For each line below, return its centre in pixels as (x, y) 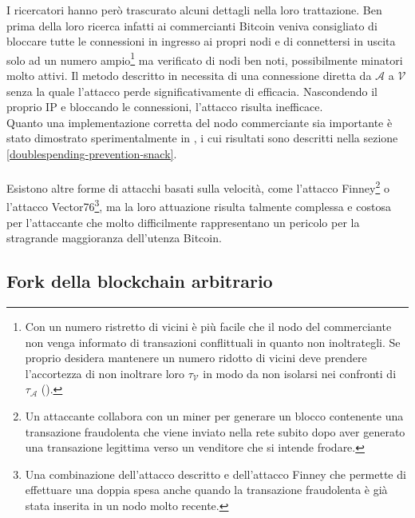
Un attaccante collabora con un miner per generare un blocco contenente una (214, 416)
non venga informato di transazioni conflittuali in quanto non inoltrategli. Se (213, 342)
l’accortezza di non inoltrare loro (105, 373)
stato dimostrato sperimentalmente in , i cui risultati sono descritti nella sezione (202, 138)
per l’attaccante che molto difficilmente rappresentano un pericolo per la (183, 222)
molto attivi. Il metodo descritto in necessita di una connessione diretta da (189, 76)
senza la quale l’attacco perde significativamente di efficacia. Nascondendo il (192, 91)
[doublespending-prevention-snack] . (92, 153)
